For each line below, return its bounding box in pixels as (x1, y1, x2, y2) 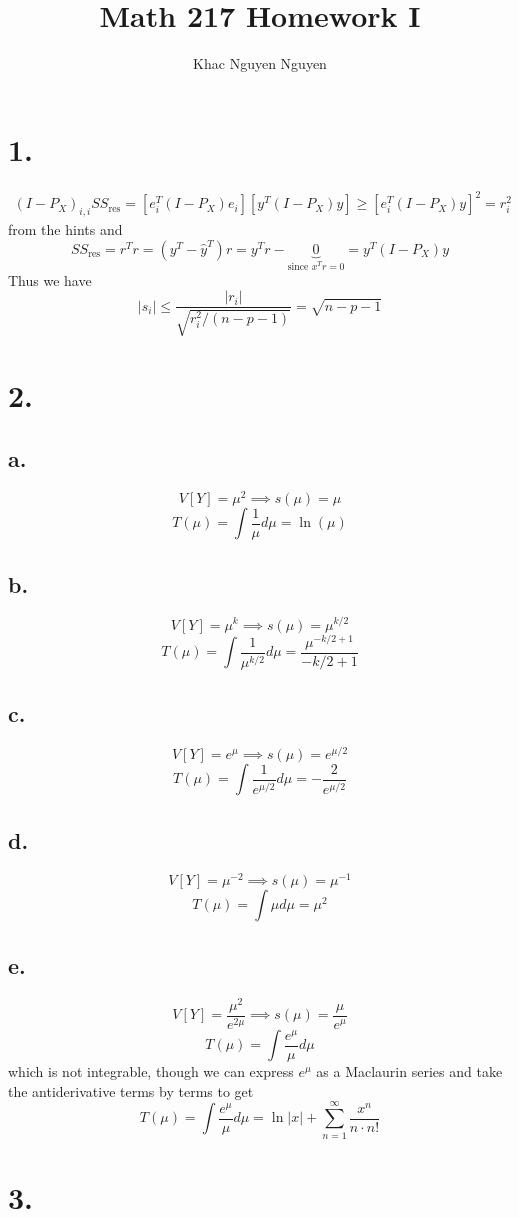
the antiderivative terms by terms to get (8, 1080, 254, 1101)
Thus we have (8, 269, 92, 290)
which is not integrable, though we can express (8, 1061, 294, 1082)
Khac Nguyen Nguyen (193, 53, 327, 74)
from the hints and (8, 218, 123, 239)
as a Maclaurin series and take (316, 1061, 503, 1082)
